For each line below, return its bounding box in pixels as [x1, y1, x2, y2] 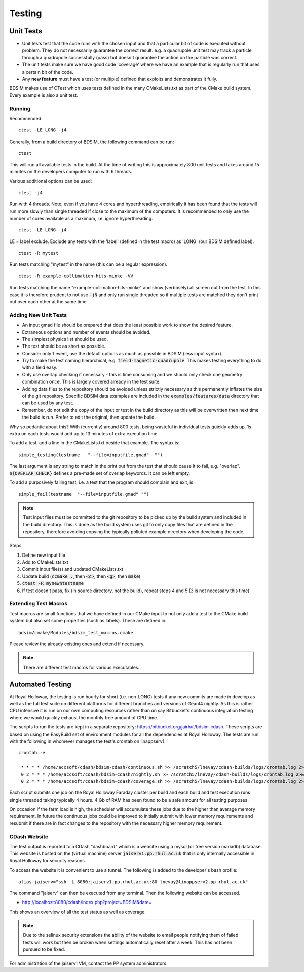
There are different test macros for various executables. [23, 664, 140, 670]
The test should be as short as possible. [22, 343, 106, 350]
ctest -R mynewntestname [22, 581, 84, 586]
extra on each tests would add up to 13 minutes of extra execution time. [9, 430, 159, 436]
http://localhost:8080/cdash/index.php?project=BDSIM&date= [22, 899, 152, 906]
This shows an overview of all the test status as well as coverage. [9, 909, 146, 915]
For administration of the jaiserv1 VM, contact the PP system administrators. [9, 960, 168, 966]
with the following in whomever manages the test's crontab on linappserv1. [9, 738, 166, 744]
